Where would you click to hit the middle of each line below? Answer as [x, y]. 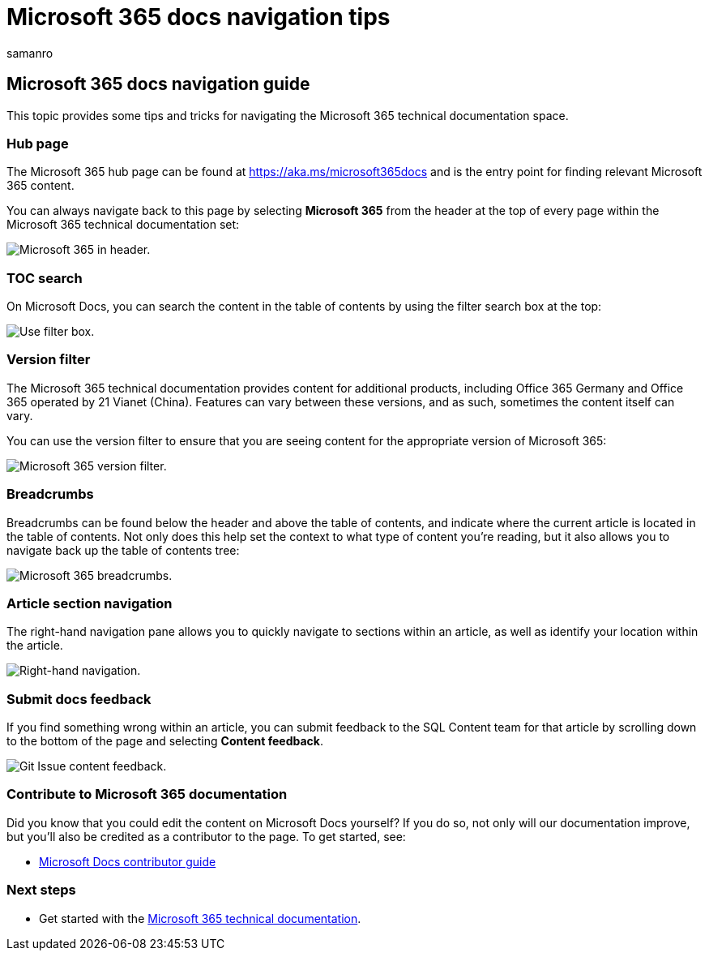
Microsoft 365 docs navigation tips [199, 17]
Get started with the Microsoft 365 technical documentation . [200, 918]
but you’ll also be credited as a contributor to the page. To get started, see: [206, 836]
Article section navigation [90, 603]
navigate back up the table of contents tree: [123, 550]
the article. [35, 646]
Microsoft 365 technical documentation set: [123, 225]
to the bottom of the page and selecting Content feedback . [165, 741]
